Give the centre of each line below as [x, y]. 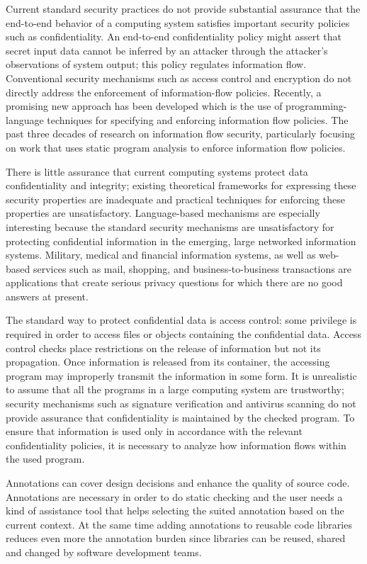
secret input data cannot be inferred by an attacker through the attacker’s [167, 50]
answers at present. [47, 296]
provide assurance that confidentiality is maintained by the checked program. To [180, 417]
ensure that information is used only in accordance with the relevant [154, 431]
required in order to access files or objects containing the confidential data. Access [183, 334]
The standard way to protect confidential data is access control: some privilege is [181, 320]
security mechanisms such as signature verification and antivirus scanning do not [181, 404]
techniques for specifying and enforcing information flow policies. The [198, 119]
